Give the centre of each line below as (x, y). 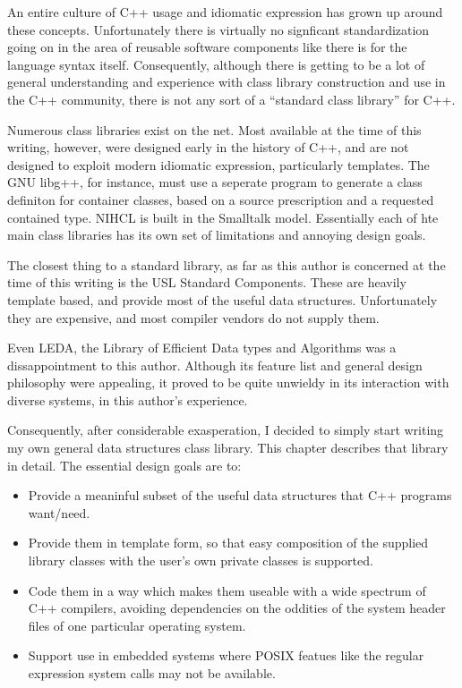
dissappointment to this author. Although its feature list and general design (215, 365)
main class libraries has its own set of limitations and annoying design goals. (217, 235)
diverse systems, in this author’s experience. (128, 399)
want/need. (59, 512)
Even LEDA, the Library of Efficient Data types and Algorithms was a (202, 348)
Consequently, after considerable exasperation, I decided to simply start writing (226, 430)
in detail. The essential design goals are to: (124, 465)
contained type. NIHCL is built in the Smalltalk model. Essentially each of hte (223, 217)
